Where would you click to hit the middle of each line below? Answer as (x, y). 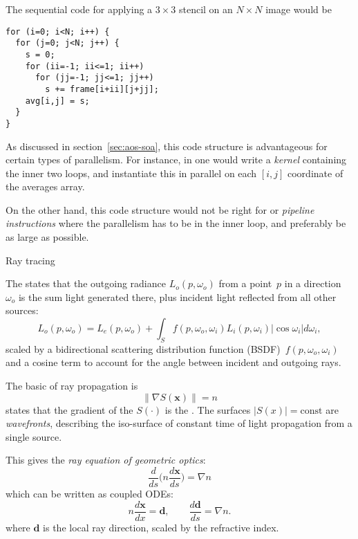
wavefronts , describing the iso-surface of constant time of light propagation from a (179, 423)
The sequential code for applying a (79, 9)
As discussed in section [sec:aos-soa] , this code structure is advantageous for (167, 146)
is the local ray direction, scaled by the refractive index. (161, 527)
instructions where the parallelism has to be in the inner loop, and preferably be (176, 223)
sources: (22, 310)
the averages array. (45, 186)
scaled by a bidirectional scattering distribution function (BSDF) (143, 348)
